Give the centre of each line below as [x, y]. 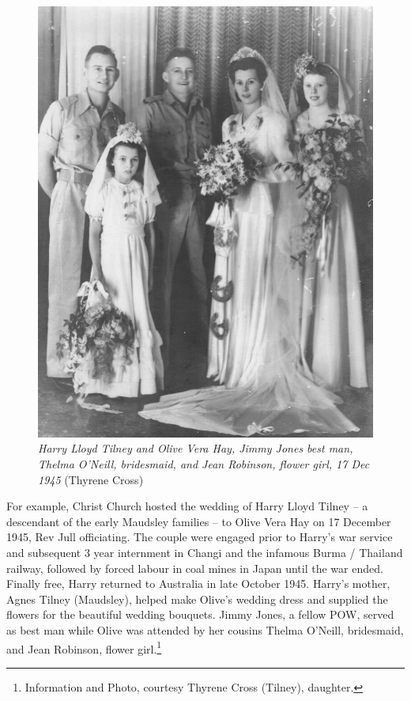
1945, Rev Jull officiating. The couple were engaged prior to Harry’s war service [200, 537]
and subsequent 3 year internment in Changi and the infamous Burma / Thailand [205, 553]
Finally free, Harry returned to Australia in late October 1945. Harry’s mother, [198, 584]
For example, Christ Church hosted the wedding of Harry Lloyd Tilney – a [187, 506]
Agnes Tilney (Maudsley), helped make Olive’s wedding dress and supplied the [197, 599]
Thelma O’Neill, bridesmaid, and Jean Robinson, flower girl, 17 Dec [204, 464]
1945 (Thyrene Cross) [91, 479]
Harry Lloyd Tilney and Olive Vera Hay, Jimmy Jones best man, [196, 448]
